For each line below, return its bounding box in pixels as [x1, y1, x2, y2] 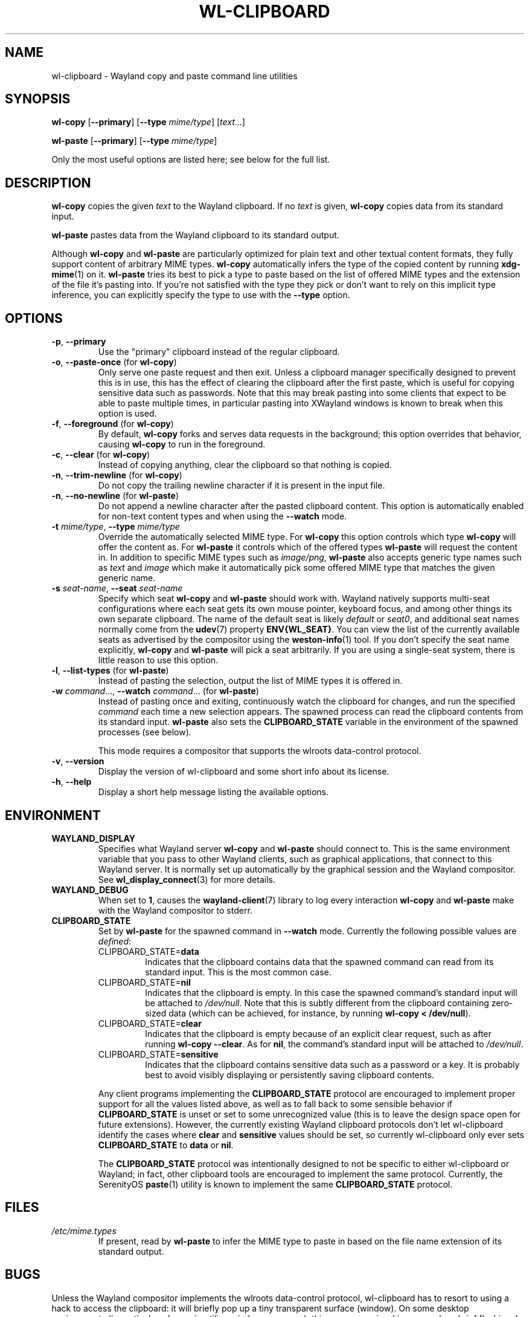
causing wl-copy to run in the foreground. [98, 439, 266, 450]
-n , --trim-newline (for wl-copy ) [51, 470, 182, 481]
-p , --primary [51, 336, 106, 347]
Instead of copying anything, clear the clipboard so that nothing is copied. [98, 460, 392, 470]
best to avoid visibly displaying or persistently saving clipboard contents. [145, 1069, 434, 1080]
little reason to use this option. [98, 655, 219, 666]
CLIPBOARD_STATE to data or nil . [98, 1139, 234, 1150]
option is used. [98, 408, 157, 419]
